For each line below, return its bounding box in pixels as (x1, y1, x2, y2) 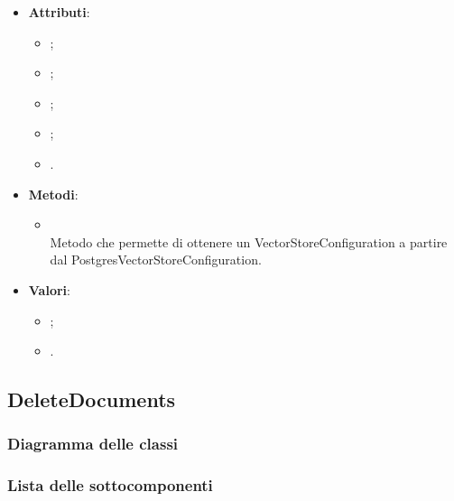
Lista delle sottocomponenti (7, 474, 213, 496)
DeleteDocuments (7, 385, 176, 413)
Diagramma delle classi (7, 432, 179, 455)
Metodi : (28, 184, 79, 203)
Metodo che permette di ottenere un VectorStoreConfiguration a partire (50, 232, 448, 251)
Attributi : (28, 3, 90, 21)
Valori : (28, 280, 70, 299)
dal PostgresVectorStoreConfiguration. (50, 250, 262, 269)
